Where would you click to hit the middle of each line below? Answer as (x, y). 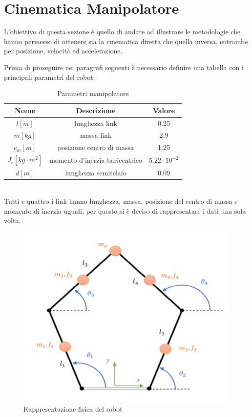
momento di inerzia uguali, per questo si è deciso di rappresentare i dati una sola (125, 210)
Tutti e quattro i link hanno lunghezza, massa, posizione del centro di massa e (121, 201)
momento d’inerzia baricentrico (96, 160)
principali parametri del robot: (50, 77)
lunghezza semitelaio (96, 173)
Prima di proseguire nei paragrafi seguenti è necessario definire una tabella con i (124, 67)
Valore (164, 110)
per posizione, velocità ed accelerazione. (63, 51)
